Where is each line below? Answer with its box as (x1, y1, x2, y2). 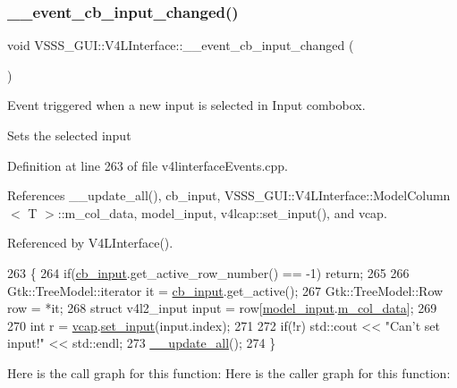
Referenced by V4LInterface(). (7, 233, 173, 252)
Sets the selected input (7, 126, 131, 144)
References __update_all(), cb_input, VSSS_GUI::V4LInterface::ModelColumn (7, 186, 451, 205)
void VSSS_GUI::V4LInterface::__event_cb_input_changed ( (7, 36, 354, 55)
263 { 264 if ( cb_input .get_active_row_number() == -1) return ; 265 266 (7, 263, 410, 282)
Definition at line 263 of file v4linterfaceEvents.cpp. (7, 156, 288, 174)
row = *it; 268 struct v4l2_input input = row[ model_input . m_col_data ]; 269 (7, 299, 437, 317)
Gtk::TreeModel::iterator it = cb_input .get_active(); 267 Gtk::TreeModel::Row (7, 281, 444, 299)
